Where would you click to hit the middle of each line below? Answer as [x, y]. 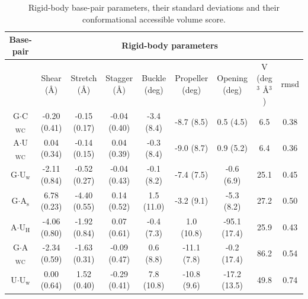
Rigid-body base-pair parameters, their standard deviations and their [154, 7]
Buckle [154, 78]
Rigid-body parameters [170, 45]
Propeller [192, 78]
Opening [232, 78]
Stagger [119, 78]
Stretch [84, 78]
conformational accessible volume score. [154, 19]
